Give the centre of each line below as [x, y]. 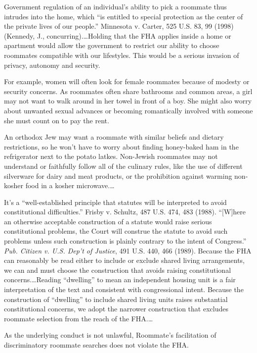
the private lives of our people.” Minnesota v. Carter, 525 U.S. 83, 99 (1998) [119, 26]
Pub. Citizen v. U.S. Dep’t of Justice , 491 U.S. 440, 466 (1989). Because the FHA [128, 250]
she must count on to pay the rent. [57, 120]
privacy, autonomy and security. [52, 65]
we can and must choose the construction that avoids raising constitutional [118, 270]
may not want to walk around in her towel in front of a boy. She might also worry [128, 101]
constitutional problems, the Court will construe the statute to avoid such [116, 231]
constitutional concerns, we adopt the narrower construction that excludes [116, 309]
